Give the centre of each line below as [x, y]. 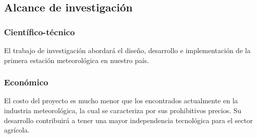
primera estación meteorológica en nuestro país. [76, 60]
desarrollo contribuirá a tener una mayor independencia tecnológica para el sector [128, 120]
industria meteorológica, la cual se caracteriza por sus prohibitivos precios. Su [123, 110]
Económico [26, 82]
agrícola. [17, 130]
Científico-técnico [40, 32]
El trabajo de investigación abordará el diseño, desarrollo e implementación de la [127, 50]
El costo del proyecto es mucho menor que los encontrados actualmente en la [121, 101]
